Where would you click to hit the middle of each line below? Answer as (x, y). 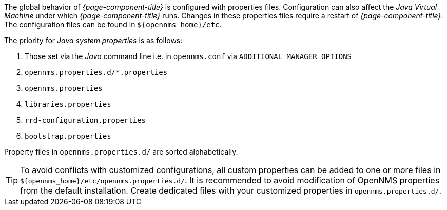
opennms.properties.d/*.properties (96, 72)
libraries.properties (68, 104)
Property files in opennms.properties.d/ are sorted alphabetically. (121, 152)
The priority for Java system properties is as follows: (93, 40)
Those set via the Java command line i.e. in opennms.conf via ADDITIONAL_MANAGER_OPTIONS (188, 56)
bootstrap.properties (68, 136)
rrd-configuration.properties (85, 120)
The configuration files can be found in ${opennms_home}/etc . (113, 24)
